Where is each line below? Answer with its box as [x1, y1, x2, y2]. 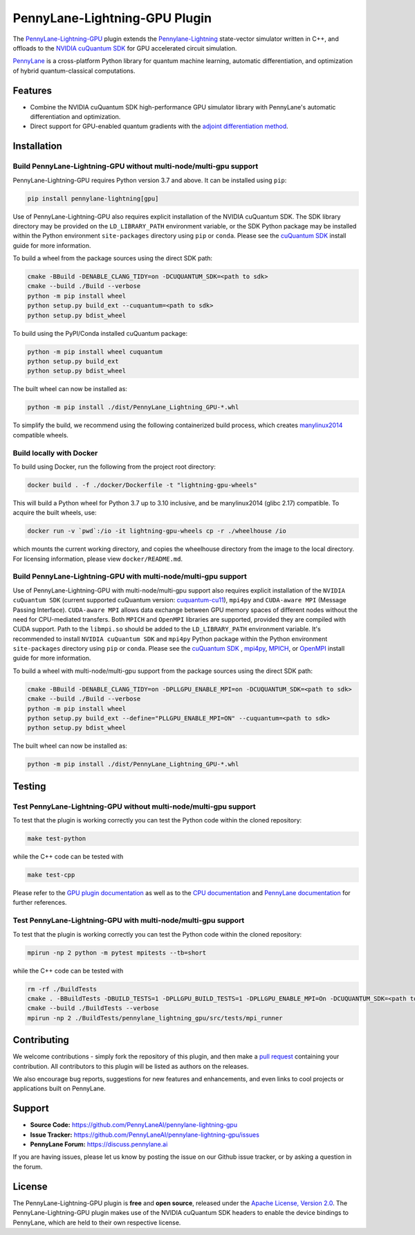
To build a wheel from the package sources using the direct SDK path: [12, 254, 213, 262]
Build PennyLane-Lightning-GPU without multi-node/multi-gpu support [12, 161, 259, 171]
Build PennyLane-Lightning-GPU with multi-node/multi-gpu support [12, 572, 247, 582]
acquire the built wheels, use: [12, 509, 97, 517]
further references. [12, 899, 67, 907]
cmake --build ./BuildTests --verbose [27, 1004, 159, 1012]
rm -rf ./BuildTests [27, 985, 97, 993]
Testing [12, 780, 46, 792]
